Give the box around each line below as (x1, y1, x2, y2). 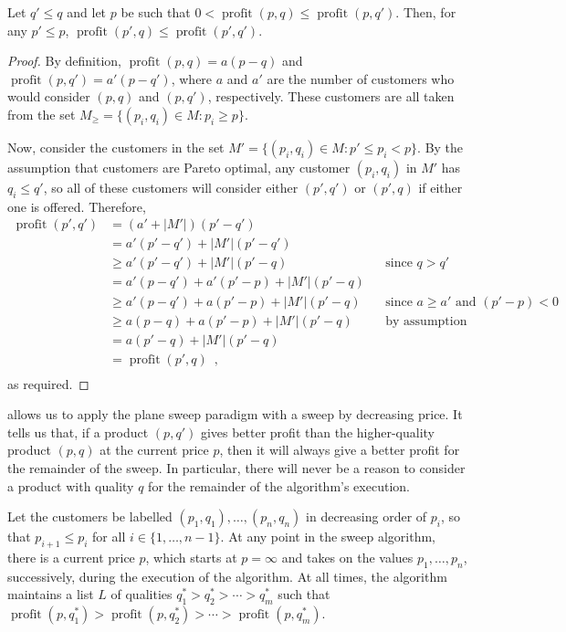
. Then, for (395, 3, 456, 21)
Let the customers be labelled (7, 507, 173, 526)
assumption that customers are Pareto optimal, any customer (7, 157, 351, 176)
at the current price (100, 440, 209, 459)
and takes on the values (281, 548, 414, 566)
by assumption (385, 314, 467, 328)
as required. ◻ (7, 374, 89, 393)
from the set (7, 104, 76, 123)
